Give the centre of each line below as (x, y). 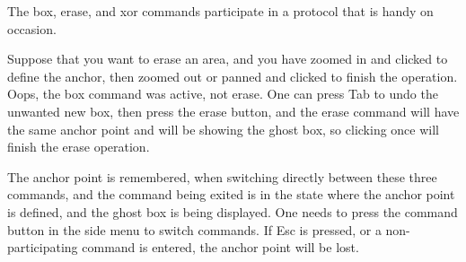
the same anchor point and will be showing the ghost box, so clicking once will (223, 129)
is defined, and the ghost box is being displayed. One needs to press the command (233, 211)
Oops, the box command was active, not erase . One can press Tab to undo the (223, 94)
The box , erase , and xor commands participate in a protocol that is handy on (220, 11)
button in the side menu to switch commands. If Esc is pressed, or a (194, 229)
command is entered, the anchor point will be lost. (220, 247)
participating (43, 247)
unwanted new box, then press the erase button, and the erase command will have (233, 111)
